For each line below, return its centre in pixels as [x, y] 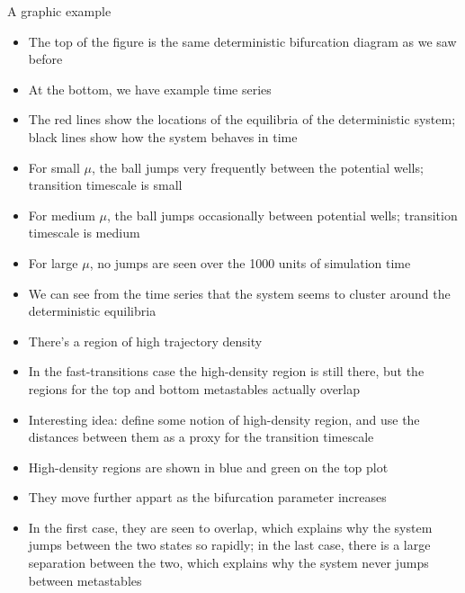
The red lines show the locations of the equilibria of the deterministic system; [242, 119]
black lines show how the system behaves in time [163, 136]
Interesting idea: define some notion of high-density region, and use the [224, 419]
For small [54, 167]
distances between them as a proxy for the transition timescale [201, 437]
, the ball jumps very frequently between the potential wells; [258, 167]
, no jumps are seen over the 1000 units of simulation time [250, 262]
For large [53, 262]
